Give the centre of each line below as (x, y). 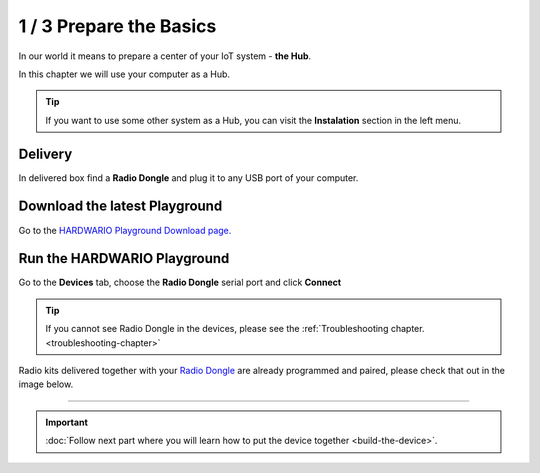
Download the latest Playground (120, 206)
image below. (46, 384)
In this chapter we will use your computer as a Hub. (124, 74)
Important (67, 422)
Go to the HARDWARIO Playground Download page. (125, 230)
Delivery (45, 153)
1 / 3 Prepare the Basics (117, 26)
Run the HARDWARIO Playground (124, 258)
